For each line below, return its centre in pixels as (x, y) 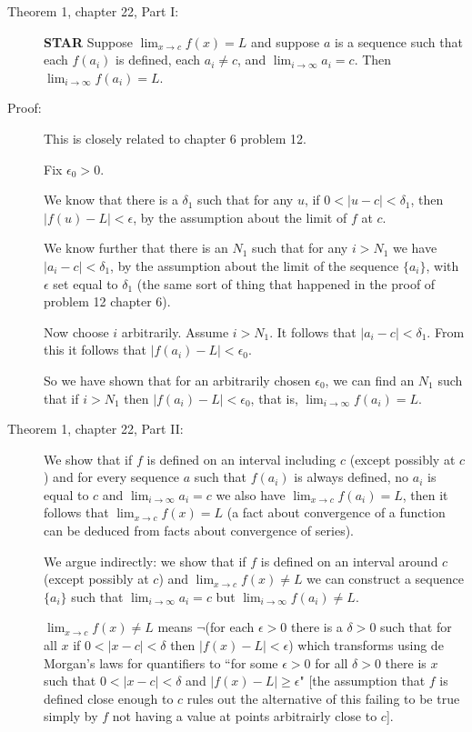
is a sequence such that (398, 41)
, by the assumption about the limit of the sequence (255, 265)
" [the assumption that (362, 681)
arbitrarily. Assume (175, 331)
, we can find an (370, 380)
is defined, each (158, 60)
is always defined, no (351, 477)
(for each (230, 627)
